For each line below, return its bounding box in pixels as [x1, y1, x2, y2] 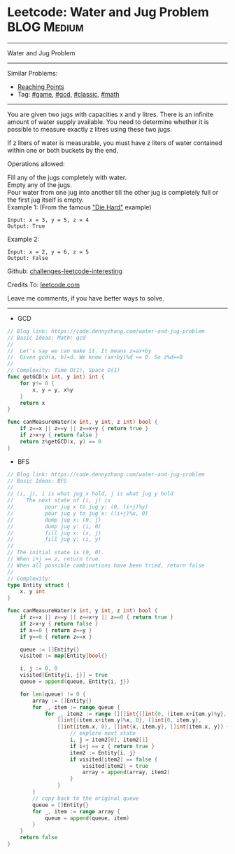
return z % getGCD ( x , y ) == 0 [20, 438, 101, 445]
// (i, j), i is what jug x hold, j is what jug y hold [7, 490, 173, 497]
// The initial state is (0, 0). [7, 549, 105, 556]
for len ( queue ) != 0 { [20, 691, 86, 698]
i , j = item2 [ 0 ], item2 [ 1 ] [69, 736, 149, 743]
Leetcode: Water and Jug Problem [7, 4, 210, 20]
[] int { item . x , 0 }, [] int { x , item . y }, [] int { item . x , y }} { [57, 723, 230, 731]
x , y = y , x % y [32, 386, 73, 393]
